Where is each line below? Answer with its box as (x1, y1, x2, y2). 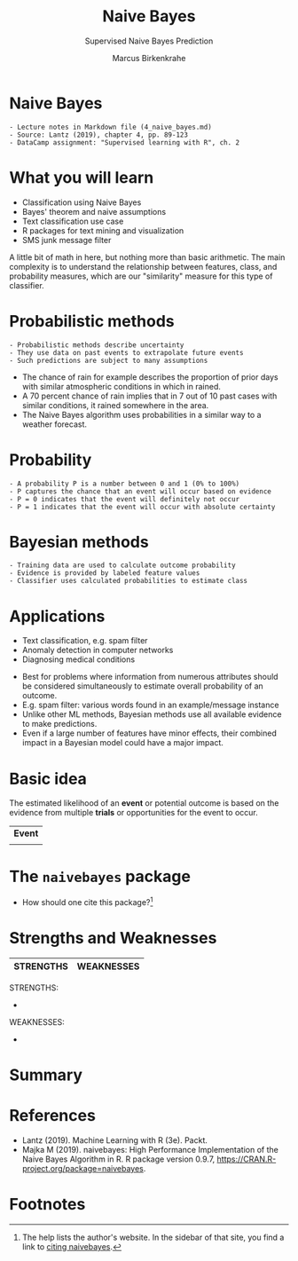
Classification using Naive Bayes (21, 197, 142, 208)
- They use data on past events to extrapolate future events (9, 348, 244, 357)
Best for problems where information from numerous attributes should (21, 672, 278, 682)
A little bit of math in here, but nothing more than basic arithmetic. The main (9, 251, 286, 263)
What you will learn (9, 167, 154, 187)
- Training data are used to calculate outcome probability (9, 561, 237, 570)
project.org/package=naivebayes (21, 1162, 144, 1173)
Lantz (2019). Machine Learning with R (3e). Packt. (21, 1134, 208, 1146)
